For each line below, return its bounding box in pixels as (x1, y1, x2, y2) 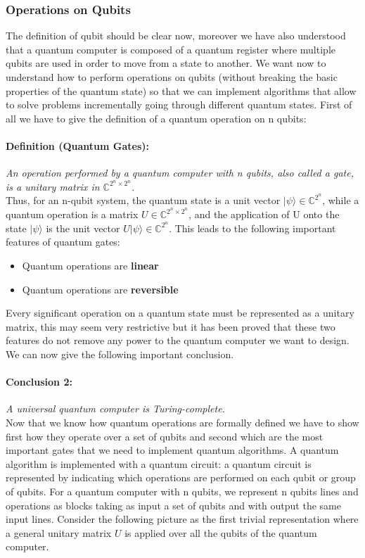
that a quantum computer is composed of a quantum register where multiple (6, 42, 335, 56)
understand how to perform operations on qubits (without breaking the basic (6, 70, 338, 84)
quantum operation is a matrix (6, 207, 139, 222)
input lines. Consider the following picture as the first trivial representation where (6, 512, 359, 526)
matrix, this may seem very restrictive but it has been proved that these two (6, 319, 335, 334)
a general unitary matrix (6, 525, 112, 540)
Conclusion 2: (6, 374, 72, 389)
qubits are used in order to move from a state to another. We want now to (6, 56, 326, 70)
